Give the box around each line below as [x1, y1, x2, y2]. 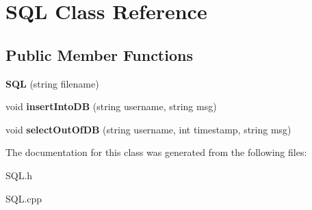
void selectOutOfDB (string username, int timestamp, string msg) [5, 122, 291, 136]
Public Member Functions [5, 44, 193, 65]
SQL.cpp [5, 191, 42, 205]
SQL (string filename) [5, 76, 99, 90]
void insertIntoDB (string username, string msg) [5, 99, 217, 114]
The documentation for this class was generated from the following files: [5, 145, 307, 159]
